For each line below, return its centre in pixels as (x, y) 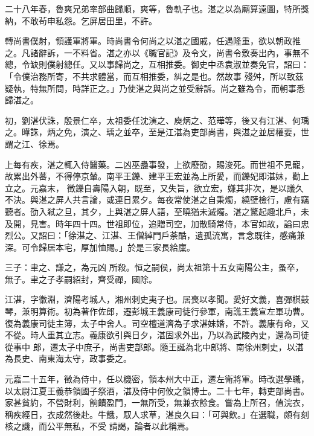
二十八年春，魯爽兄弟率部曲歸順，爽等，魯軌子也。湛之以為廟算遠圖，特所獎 (157, 8)
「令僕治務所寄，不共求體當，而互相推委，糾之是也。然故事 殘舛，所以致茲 (154, 76)
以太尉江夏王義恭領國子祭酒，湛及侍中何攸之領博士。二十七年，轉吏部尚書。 (157, 390)
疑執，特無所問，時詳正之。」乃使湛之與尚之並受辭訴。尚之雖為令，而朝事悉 (155, 88)
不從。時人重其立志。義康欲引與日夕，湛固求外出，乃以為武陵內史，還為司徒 (157, 335)
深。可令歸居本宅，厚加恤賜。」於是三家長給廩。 (100, 247)
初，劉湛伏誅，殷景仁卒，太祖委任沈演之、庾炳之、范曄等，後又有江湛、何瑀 (157, 120)
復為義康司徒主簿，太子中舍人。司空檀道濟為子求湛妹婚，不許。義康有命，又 (157, 323)
